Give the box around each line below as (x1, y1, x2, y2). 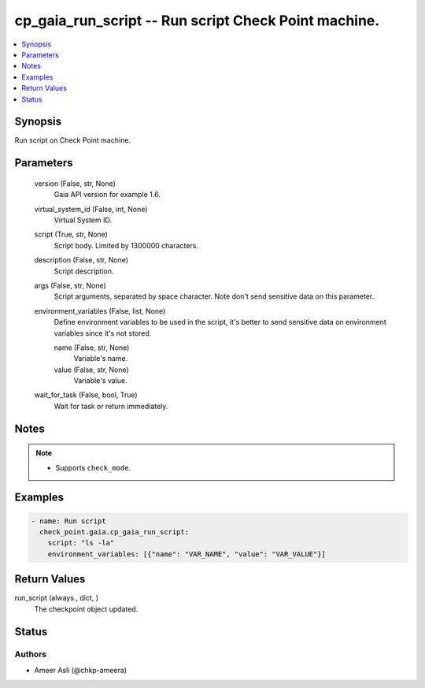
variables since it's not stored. (54, 328, 152, 338)
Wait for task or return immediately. (54, 401, 168, 411)
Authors (14, 649, 47, 660)
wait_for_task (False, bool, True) (34, 390, 138, 400)
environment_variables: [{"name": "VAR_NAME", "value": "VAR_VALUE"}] (47, 549, 327, 559)
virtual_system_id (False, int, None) (34, 204, 148, 214)
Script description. (54, 266, 114, 276)
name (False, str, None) (54, 343, 130, 352)
